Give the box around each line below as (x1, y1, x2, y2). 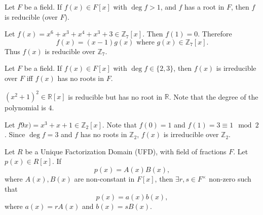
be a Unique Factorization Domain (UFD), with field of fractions (25, 146, 227, 156)
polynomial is (5, 102, 46, 113)
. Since (5, 129, 25, 140)
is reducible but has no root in (68, 91, 163, 102)
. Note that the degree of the (169, 91, 258, 102)
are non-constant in (74, 174, 135, 184)
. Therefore (198, 28, 232, 39)
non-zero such (209, 174, 251, 184)
